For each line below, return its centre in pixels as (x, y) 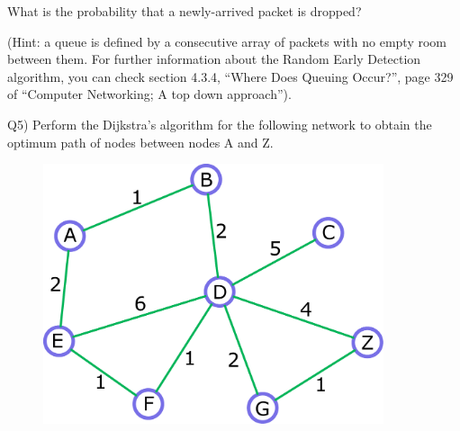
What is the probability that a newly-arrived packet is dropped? (185, 11)
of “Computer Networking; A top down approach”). (149, 94)
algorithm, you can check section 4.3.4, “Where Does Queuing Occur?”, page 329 (230, 76)
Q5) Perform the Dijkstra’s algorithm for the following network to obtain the (220, 124)
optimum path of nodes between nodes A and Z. (140, 142)
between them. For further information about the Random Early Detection (214, 59)
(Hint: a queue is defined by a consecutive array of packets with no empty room (227, 41)
